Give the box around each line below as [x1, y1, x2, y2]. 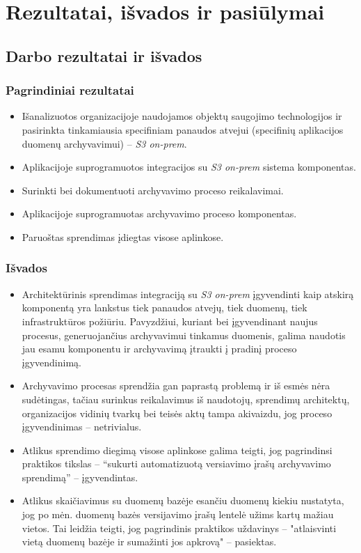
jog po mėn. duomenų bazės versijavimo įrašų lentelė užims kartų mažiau [22, 507, 334, 522]
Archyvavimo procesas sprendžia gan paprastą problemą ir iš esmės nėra [22, 378, 330, 393]
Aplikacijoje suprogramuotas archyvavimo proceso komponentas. [22, 206, 297, 221]
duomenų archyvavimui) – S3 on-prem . [22, 136, 187, 150]
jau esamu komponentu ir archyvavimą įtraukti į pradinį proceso [22, 341, 297, 356]
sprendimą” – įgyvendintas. [22, 469, 138, 484]
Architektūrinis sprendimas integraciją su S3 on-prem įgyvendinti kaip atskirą [22, 286, 354, 301]
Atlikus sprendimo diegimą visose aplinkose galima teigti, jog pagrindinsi [22, 442, 332, 457]
